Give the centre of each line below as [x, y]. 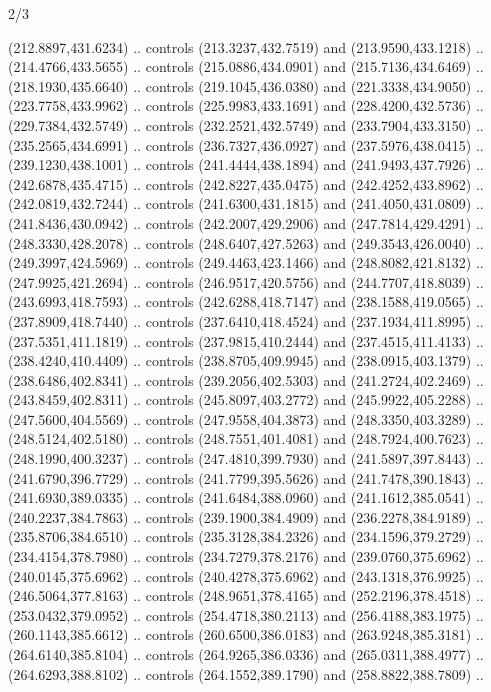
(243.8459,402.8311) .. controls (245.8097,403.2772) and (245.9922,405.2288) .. [246, 399]
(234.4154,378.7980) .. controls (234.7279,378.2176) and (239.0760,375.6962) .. [246, 556]
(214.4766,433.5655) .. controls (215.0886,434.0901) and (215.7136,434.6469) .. [246, 66]
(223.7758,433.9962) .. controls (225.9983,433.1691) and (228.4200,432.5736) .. [246, 105]
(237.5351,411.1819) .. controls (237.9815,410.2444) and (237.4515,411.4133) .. [246, 340]
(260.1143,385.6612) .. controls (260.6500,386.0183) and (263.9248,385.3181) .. [246, 634]
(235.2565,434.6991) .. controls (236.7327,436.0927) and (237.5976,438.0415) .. [246, 144]
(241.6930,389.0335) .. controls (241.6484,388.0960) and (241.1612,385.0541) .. [246, 497]
